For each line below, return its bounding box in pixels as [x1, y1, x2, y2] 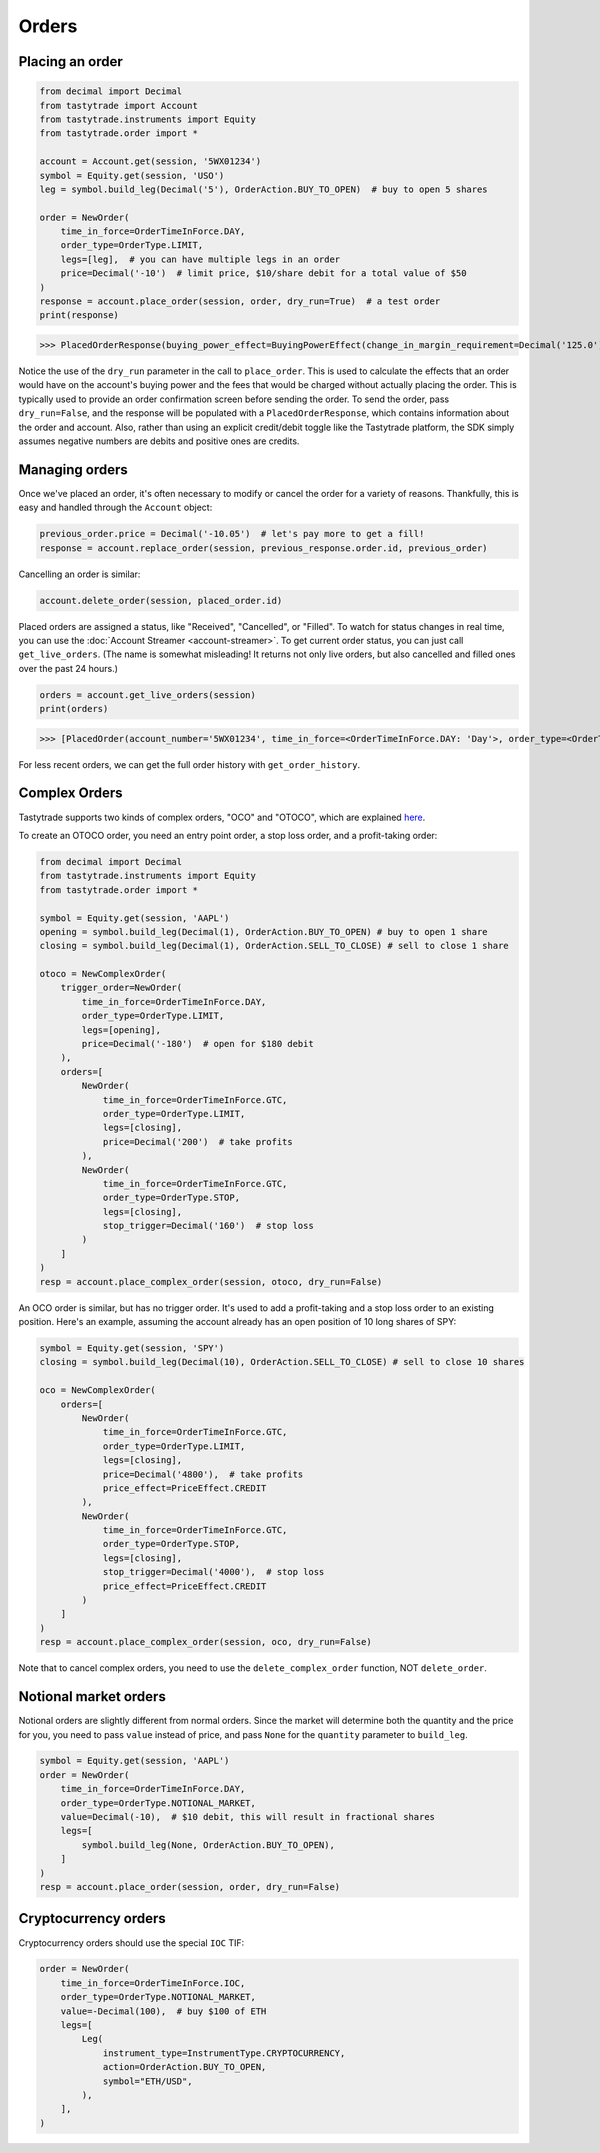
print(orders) [39, 703, 109, 715]
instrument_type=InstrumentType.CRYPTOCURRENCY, [102, 2047, 346, 2059]
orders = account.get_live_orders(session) [39, 689, 257, 700]
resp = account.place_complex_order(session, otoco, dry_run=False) [39, 1276, 383, 1287]
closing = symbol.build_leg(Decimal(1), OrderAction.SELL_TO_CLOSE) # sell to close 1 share [39, 940, 509, 952]
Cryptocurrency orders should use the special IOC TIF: [18, 1936, 245, 1949]
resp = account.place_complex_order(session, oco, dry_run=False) [39, 1636, 372, 1648]
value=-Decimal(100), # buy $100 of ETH [60, 2005, 267, 2017]
